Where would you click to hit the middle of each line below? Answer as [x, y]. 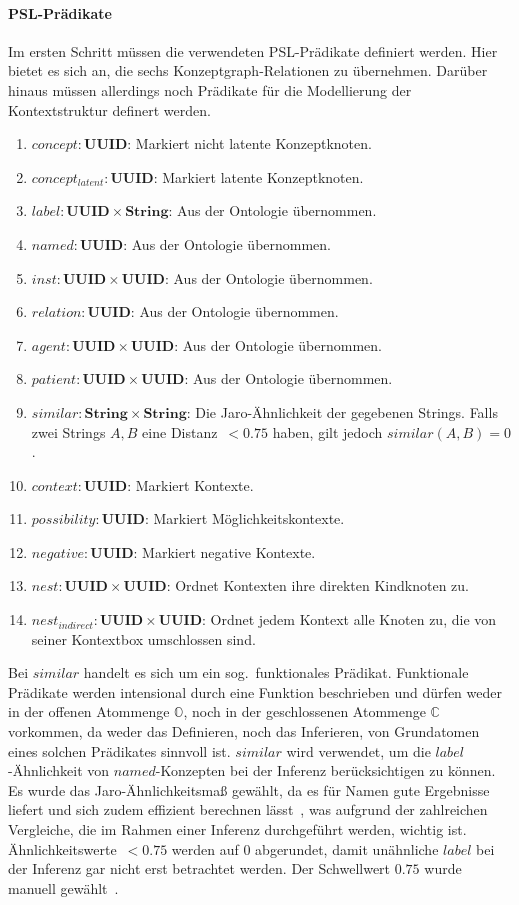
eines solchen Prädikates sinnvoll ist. [119, 750]
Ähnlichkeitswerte [62, 848]
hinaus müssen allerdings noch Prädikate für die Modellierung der [210, 89]
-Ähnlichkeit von [59, 770]
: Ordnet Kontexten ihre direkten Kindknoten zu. [317, 585]
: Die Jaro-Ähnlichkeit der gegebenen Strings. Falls [342, 411]
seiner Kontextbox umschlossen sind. [143, 638]
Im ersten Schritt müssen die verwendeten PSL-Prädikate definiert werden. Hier [253, 50]
